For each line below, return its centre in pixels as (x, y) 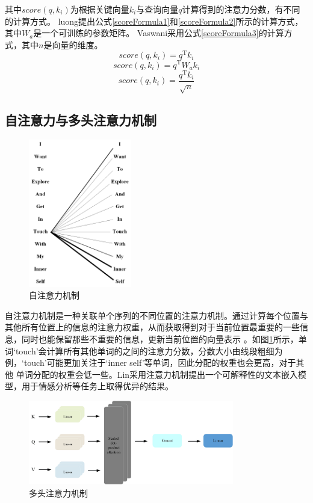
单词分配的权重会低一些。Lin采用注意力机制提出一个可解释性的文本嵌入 (157, 374)
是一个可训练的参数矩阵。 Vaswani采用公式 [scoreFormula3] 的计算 (159, 33)
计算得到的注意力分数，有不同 (241, 9)
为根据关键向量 (100, 9)
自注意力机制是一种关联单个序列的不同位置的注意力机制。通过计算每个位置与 (156, 315)
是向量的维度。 (73, 44)
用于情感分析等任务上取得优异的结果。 (97, 386)
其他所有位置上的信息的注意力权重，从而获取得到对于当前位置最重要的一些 (152, 327)
